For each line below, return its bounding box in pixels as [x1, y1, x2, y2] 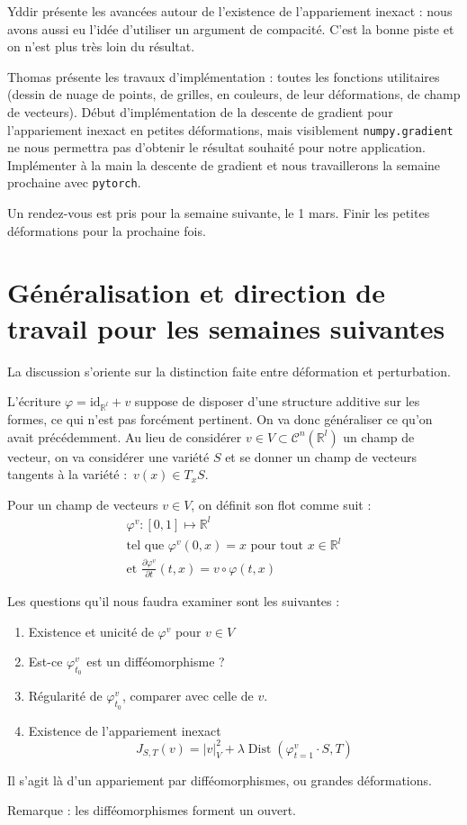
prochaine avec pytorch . [7, 173, 141, 192]
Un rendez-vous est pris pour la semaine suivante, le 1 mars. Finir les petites [7, 204, 430, 222]
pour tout [250, 539, 303, 553]
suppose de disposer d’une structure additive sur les [134, 392, 420, 411]
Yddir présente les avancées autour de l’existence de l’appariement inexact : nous [7, 2, 453, 20]
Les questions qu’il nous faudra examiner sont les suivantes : [7, 592, 340, 610]
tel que [126, 539, 165, 553]
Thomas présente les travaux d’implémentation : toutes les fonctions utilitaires [7, 67, 440, 86]
